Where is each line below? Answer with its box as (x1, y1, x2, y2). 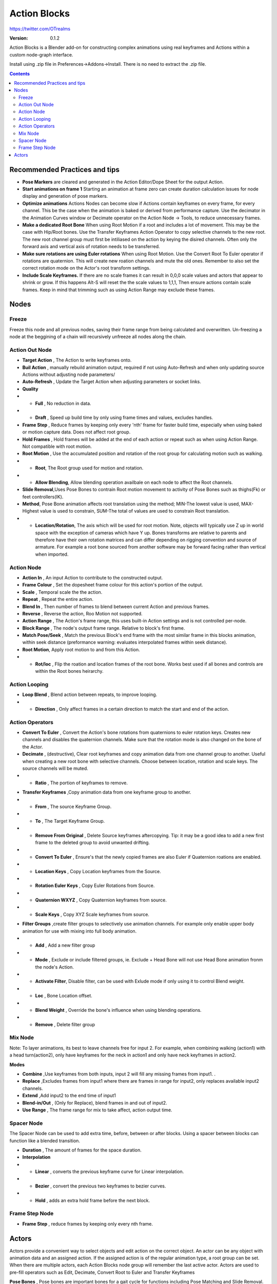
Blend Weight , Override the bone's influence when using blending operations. (35, 1007, 202, 1013)
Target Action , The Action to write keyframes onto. (22, 357, 132, 363)
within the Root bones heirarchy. (35, 668, 104, 674)
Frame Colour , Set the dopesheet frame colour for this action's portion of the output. (22, 582, 204, 588)
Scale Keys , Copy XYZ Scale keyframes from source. (35, 911, 150, 917)
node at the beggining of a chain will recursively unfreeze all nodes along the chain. (9, 334, 187, 340)
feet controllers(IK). (22, 494, 64, 500)
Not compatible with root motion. (22, 443, 92, 449)
